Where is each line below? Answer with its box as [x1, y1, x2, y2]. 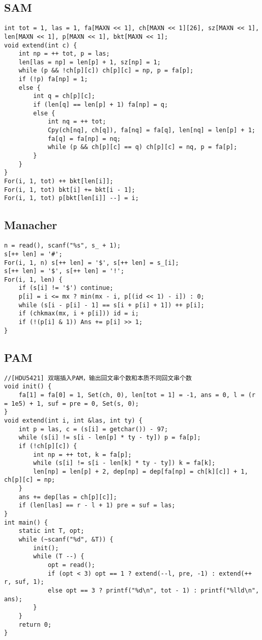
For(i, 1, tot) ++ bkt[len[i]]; [4, 178, 113, 185]
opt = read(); [47, 561, 95, 569]
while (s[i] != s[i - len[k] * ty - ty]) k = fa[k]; [33, 459, 216, 467]
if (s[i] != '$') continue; [18, 284, 113, 292]
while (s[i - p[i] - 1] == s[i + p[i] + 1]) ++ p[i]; [18, 301, 205, 309]
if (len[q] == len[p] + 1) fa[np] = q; [33, 101, 168, 109]
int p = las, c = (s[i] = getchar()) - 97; [18, 425, 168, 433]
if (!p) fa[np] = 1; [18, 76, 88, 83]
